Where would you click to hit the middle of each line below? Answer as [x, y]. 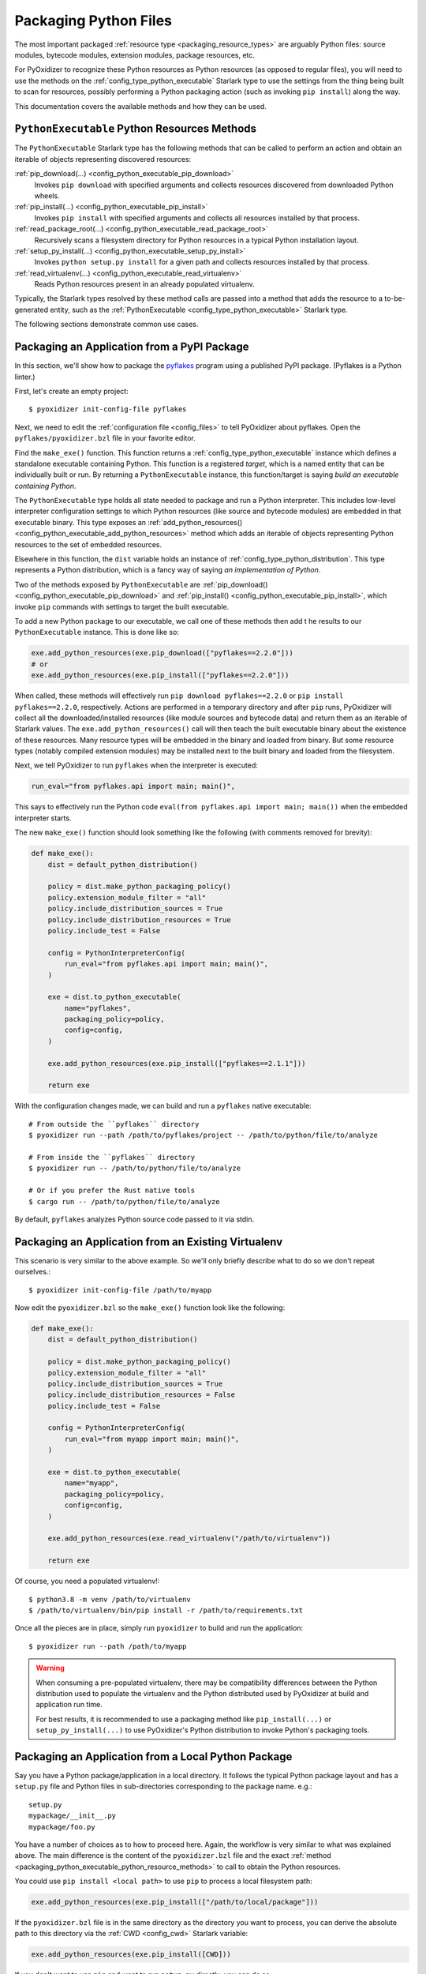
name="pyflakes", [98, 1008]
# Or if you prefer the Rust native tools [112, 1191]
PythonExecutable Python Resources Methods [135, 129]
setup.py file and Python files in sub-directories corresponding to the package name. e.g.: [163, 1786]
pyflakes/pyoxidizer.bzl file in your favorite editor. [105, 438]
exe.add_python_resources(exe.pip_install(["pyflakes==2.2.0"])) [160, 676]
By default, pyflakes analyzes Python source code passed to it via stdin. [135, 1219]
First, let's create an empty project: [72, 391]
